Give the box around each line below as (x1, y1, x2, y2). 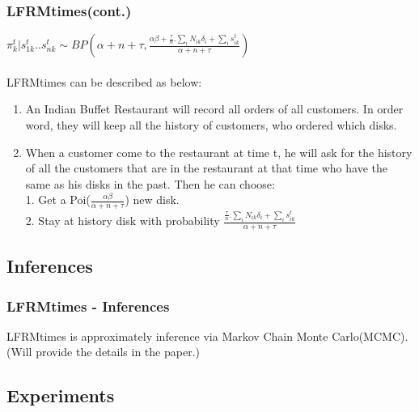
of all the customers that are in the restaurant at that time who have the (25, 159, 387, 176)
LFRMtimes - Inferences (6, 295, 170, 316)
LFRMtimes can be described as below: (6, 73, 202, 90)
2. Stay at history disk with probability (25, 212, 220, 229)
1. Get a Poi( (25, 191, 91, 208)
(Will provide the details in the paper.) (6, 343, 200, 360)
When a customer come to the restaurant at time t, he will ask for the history (25, 143, 413, 160)
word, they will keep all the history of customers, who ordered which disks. (25, 117, 397, 133)
